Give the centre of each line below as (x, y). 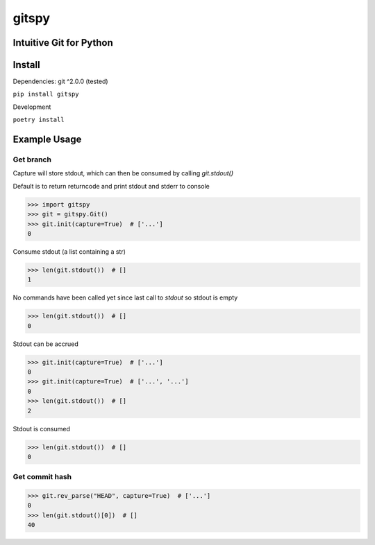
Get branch (32, 159)
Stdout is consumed (42, 429)
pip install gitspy (46, 94)
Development (32, 107)
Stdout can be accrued (46, 344)
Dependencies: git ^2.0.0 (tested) (60, 81)
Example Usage (47, 140)
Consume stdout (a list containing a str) (69, 251)
